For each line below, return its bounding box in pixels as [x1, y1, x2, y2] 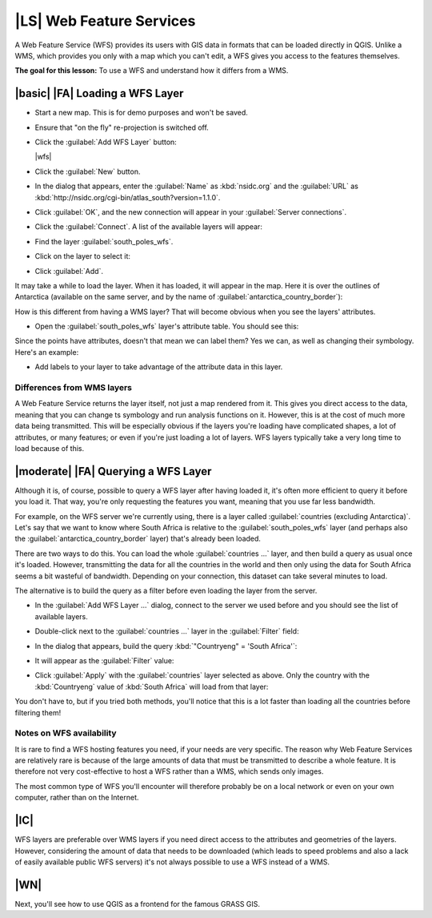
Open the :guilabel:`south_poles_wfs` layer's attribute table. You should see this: [34, 321, 299, 332]
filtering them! [14, 707, 62, 717]
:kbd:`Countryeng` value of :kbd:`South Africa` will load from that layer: [34, 682, 269, 691]
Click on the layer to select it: [34, 252, 131, 261]
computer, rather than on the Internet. [14, 793, 139, 803]
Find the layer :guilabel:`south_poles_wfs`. [34, 236, 174, 246]
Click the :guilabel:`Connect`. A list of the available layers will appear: [34, 222, 263, 232]
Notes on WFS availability [14, 727, 117, 739]
